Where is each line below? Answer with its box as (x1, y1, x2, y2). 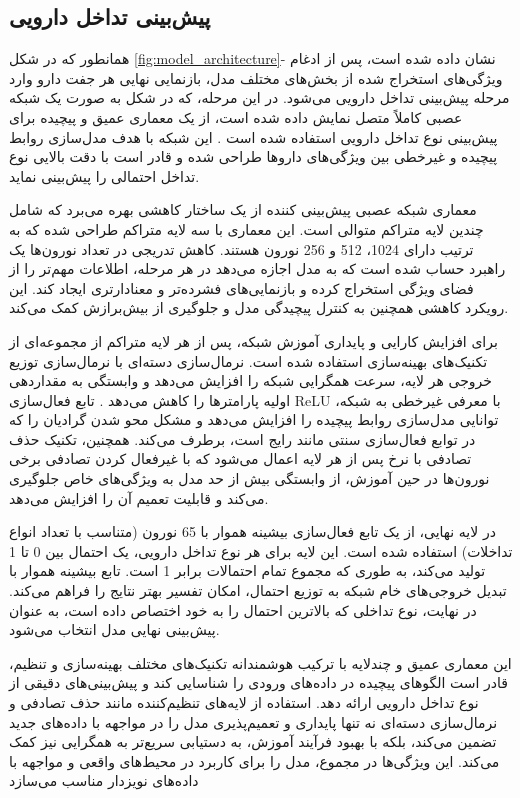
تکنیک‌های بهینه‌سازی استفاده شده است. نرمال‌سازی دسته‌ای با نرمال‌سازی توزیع (9, 350, 488, 371)
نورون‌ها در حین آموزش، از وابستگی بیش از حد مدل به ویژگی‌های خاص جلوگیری (9, 468, 490, 489)
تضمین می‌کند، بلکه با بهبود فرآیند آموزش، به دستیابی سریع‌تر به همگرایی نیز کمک (9, 731, 497, 752)
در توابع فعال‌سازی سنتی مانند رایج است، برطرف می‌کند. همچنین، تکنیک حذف (9, 428, 476, 449)
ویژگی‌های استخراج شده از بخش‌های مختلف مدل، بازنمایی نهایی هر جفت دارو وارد (9, 67, 503, 88)
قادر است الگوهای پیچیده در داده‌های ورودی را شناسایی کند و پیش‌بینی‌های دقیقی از (9, 672, 509, 693)
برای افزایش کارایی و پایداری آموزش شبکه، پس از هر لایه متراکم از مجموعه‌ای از (9, 330, 498, 351)
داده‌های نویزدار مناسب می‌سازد (9, 770, 199, 791)
